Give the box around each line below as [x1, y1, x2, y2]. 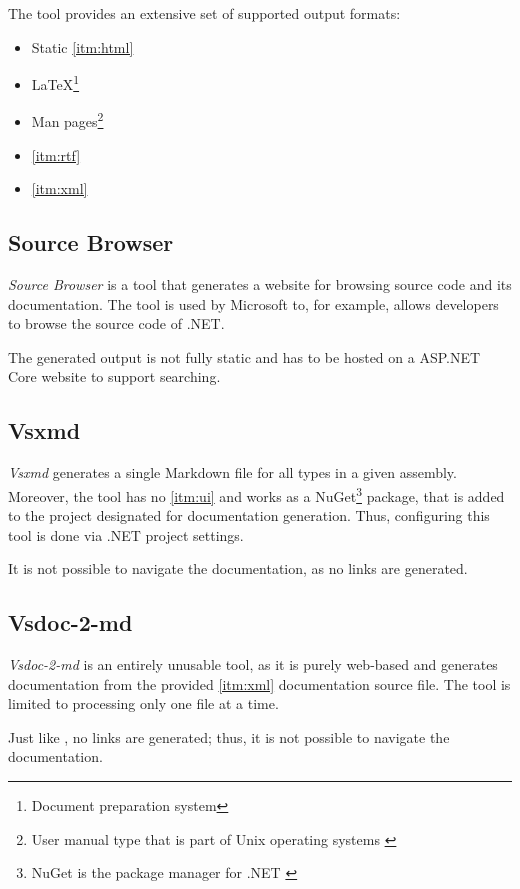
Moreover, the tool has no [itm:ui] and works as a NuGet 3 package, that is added [8, 482, 505, 506]
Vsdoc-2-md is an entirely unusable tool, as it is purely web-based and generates [8, 654, 498, 675]
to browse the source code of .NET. [8, 313, 225, 334]
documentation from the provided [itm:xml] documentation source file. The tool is [8, 673, 511, 694]
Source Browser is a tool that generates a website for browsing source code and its [8, 274, 512, 295]
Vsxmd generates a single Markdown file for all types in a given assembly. [8, 462, 457, 483]
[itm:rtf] [31, 144, 81, 165]
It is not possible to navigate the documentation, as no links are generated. [8, 558, 468, 579]
